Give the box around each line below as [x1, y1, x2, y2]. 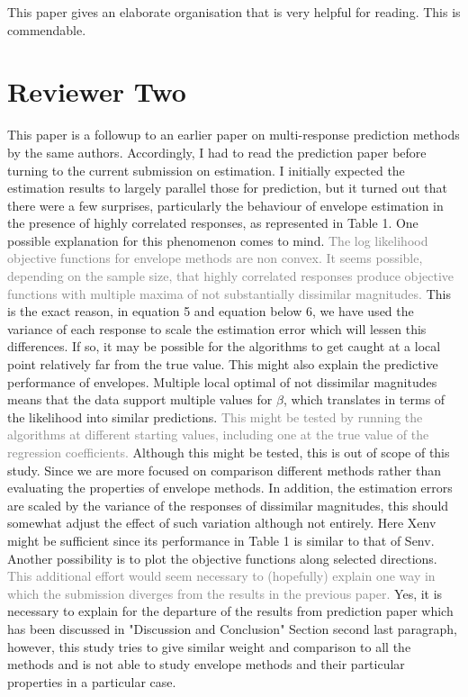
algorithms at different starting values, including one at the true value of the [7, 425, 429, 444]
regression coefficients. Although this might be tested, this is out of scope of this [7, 443, 450, 461]
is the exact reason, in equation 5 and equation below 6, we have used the [7, 302, 414, 321]
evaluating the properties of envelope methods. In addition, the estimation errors [7, 478, 453, 497]
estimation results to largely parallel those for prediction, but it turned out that [7, 178, 448, 197]
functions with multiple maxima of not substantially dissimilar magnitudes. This [7, 284, 451, 303]
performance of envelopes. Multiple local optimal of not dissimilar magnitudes [7, 372, 437, 391]
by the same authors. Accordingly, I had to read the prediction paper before [7, 142, 427, 161]
